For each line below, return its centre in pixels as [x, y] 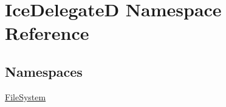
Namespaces [44, 71]
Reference [47, 33]
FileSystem [26, 96]
